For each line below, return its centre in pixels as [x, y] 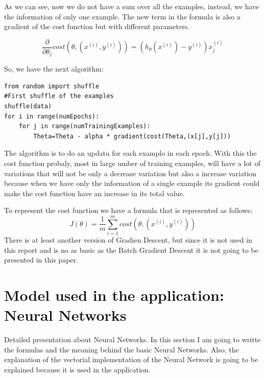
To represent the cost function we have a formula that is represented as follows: [128, 210]
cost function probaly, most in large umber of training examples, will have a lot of [132, 163]
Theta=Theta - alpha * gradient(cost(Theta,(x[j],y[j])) [132, 136]
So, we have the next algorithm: [54, 69]
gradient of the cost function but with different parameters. [97, 26]
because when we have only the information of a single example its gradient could [132, 183]
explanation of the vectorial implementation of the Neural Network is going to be [131, 359]
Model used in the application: [114, 295]
